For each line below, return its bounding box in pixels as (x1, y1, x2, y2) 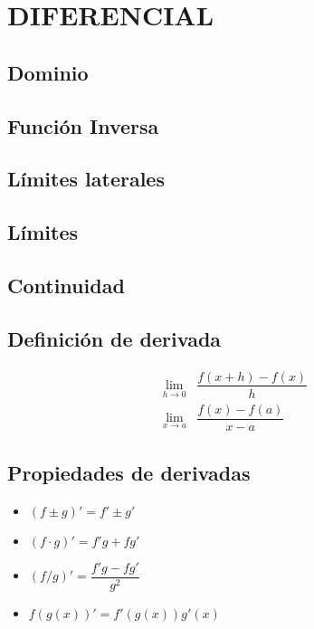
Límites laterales (7, 165, 165, 193)
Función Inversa (7, 111, 159, 139)
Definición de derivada (7, 324, 222, 352)
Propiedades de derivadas (7, 459, 251, 487)
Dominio (7, 58, 89, 86)
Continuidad (7, 271, 125, 299)
